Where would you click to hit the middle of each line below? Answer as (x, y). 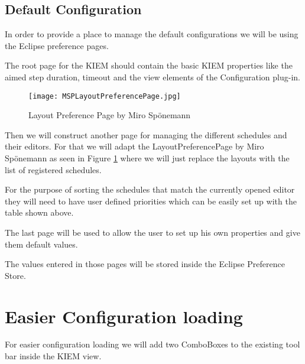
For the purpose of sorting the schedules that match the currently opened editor (150, 189)
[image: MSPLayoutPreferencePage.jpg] (105, 96)
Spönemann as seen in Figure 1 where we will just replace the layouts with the (147, 158)
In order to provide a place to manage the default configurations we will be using (152, 34)
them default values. (41, 244)
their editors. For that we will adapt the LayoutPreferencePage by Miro (134, 146)
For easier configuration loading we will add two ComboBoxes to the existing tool (152, 344)
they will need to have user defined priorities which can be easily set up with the (151, 201)
